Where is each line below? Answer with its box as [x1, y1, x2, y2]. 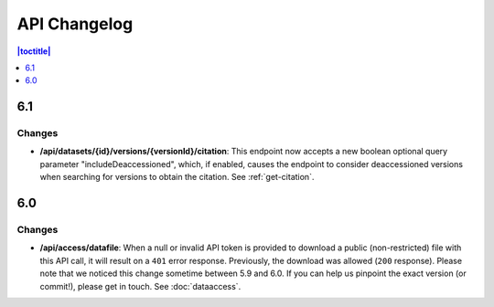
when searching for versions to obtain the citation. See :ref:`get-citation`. [39, 172, 315, 183]
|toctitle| [16, 46, 51, 57]
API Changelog [16, 14, 134, 34]
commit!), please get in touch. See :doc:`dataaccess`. [39, 281, 242, 291]
